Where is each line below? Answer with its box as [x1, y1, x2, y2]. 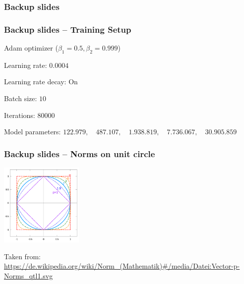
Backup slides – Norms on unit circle [4, 147, 155, 160]
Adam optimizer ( [4, 43, 58, 53]
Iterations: [4, 110, 35, 120]
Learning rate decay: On [4, 76, 78, 87]
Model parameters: [4, 126, 61, 137]
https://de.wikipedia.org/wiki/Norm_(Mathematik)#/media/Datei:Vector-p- [4, 261, 240, 271]
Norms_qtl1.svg [4, 271, 53, 281]
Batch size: [4, 93, 37, 104]
